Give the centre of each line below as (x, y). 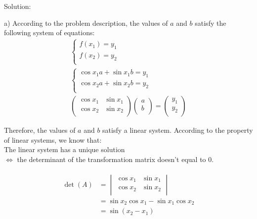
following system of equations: (49, 32)
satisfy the (211, 23)
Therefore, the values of (40, 130)
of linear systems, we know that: (53, 139)
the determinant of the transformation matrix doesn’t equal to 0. (115, 159)
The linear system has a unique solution (64, 149)
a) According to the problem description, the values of (86, 23)
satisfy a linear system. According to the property (178, 130)
